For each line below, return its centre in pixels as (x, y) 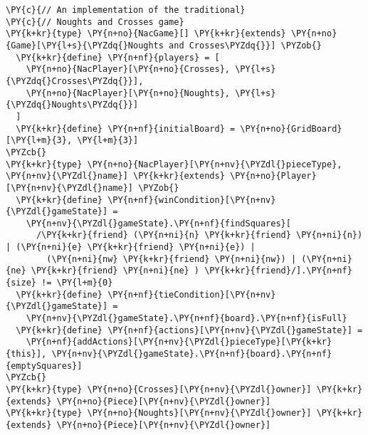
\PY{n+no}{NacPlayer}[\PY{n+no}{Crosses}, (128, 69)
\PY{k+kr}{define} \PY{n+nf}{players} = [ (118, 57)
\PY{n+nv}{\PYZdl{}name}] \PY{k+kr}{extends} (115, 176)
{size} (21, 283)
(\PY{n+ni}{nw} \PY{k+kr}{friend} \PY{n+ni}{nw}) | (172, 259)
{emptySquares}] (44, 366)
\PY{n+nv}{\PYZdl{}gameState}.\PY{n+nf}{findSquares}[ (158, 223)
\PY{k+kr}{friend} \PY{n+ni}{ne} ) (115, 271)
